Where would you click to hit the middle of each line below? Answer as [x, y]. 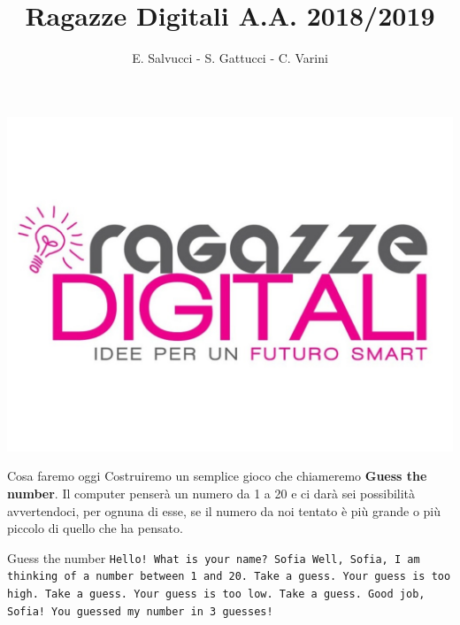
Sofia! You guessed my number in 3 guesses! [140, 611]
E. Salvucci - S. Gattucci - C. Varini [230, 58]
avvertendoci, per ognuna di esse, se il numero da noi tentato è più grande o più [224, 510]
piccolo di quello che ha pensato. [95, 528]
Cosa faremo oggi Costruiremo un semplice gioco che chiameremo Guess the [217, 476]
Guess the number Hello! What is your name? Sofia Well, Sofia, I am [214, 557]
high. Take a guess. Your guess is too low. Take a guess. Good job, [216, 594]
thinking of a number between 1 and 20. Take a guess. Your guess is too [229, 577]
